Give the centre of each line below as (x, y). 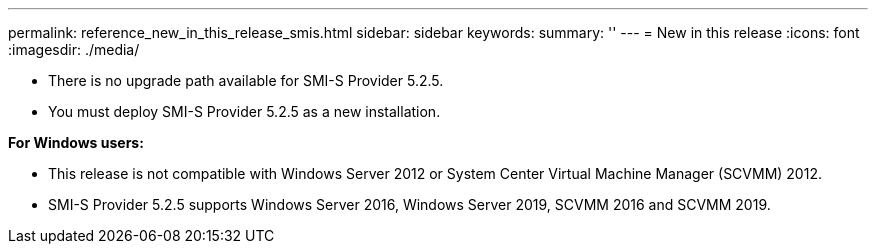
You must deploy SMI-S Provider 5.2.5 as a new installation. (244, 111)
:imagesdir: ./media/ (74, 49)
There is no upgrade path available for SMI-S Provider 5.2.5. (246, 80)
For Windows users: (76, 142)
